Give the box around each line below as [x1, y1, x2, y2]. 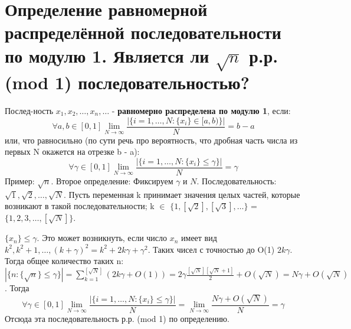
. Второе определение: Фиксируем [51, 174, 173, 187]
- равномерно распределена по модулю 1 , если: [111, 105, 291, 116]
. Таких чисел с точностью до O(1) [147, 243, 275, 255]
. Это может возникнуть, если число [37, 232, 168, 244]
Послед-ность [5, 105, 54, 116]
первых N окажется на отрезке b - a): [5, 145, 140, 158]
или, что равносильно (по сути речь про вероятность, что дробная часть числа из [5, 133, 298, 146]
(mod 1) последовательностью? [5, 70, 250, 95]
